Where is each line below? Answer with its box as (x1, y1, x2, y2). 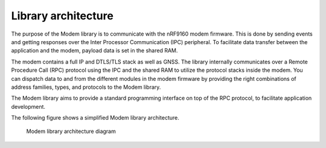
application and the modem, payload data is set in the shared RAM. (11, 47, 178, 54)
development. (11, 103, 45, 110)
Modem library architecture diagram (26, 127, 116, 135)
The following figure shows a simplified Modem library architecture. (11, 114, 179, 121)
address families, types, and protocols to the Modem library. (11, 83, 161, 91)
